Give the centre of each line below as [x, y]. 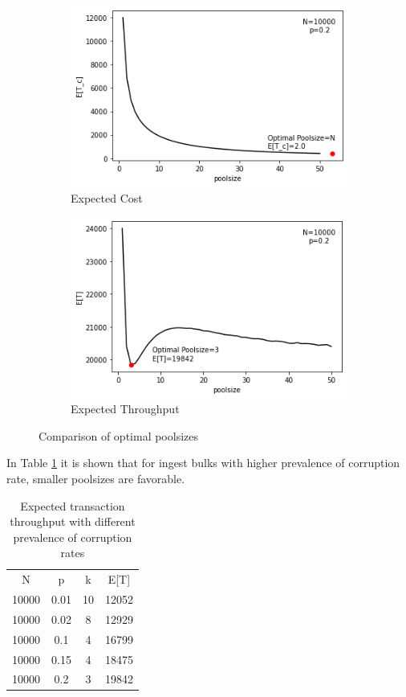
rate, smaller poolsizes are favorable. [96, 478]
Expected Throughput [125, 409]
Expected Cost [107, 197]
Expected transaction [73, 505]
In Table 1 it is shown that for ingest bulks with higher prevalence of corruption [203, 463]
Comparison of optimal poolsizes [118, 435]
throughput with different [73, 521]
